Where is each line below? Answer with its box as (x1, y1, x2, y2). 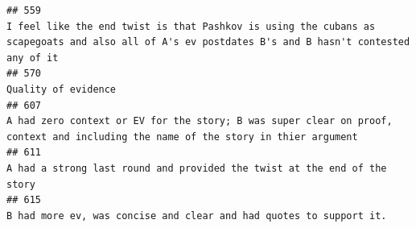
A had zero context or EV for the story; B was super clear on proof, (6, 115, 393, 127)
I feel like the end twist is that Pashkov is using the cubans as (6, 20, 376, 32)
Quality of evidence (6, 83, 117, 95)
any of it (6, 52, 59, 64)
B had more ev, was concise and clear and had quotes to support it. (6, 209, 387, 222)
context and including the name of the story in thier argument (6, 131, 358, 143)
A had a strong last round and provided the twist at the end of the (6, 162, 387, 174)
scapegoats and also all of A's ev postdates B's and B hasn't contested (6, 36, 410, 48)
